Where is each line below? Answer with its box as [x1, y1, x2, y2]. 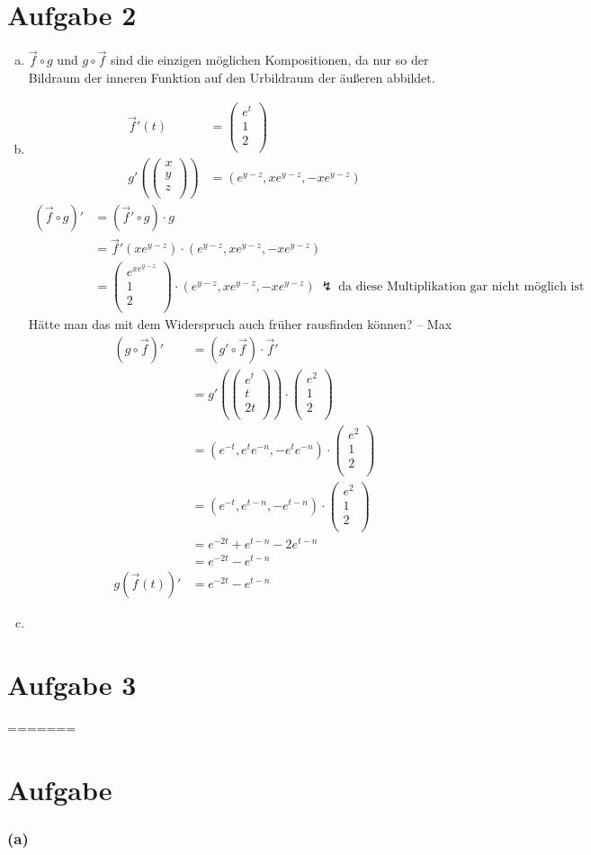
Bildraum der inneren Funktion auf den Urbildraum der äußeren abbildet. [28, 67, 435, 86]
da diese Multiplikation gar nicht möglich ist [338, 281, 585, 294]
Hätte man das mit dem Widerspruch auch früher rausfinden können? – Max [28, 315, 452, 334]
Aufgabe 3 [7, 665, 137, 702]
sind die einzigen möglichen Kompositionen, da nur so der [110, 50, 429, 69]
